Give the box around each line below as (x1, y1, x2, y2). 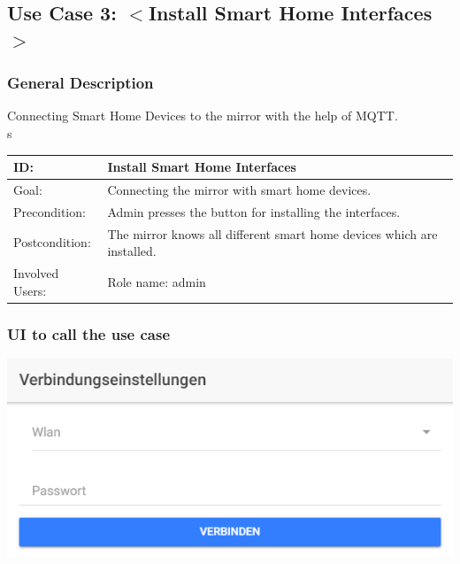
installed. (107, 242, 157, 260)
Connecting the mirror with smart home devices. (107, 180, 372, 198)
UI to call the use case (7, 322, 171, 344)
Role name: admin (107, 272, 206, 290)
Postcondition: (13, 233, 91, 251)
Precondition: (13, 202, 86, 220)
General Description (7, 72, 154, 94)
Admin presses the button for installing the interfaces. (107, 202, 401, 220)
